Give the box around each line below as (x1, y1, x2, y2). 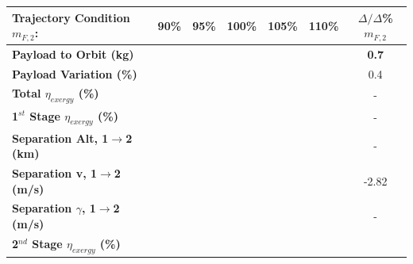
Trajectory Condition (12, 9, 130, 25)
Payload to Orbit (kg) (12, 45, 134, 62)
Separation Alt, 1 (12, 129, 109, 146)
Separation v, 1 (12, 165, 98, 182)
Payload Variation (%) (12, 65, 137, 82)
